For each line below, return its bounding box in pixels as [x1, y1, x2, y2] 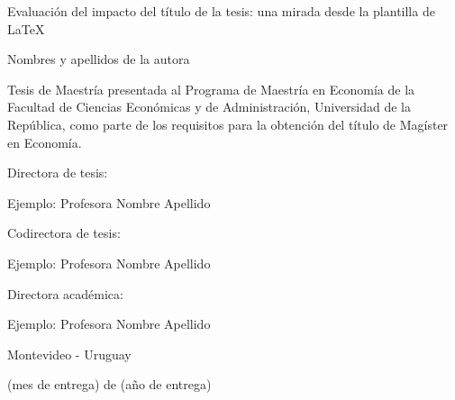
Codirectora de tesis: [7, 223, 121, 242]
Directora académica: [7, 284, 123, 303]
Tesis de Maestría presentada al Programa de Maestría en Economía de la [7, 79, 415, 98]
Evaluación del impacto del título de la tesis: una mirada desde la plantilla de [7, 2, 435, 20]
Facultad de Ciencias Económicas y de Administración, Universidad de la [7, 97, 411, 116]
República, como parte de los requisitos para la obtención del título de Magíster [7, 114, 449, 133]
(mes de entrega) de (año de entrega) [7, 375, 212, 394]
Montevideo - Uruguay [7, 344, 132, 363]
